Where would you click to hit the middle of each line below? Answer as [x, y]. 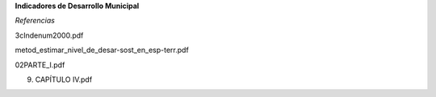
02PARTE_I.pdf [40, 65]
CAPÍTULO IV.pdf [64, 79]
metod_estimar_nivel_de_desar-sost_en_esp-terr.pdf [102, 50]
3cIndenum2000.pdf [49, 35]
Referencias [35, 21]
